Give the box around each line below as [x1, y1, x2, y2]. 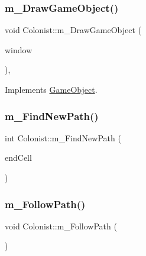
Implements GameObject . [5, 83, 98, 95]
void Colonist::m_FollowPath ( [5, 219, 117, 232]
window [5, 43, 33, 56]
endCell [5, 151, 32, 164]
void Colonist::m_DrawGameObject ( [5, 24, 142, 36]
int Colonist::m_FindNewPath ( [5, 131, 121, 144]
